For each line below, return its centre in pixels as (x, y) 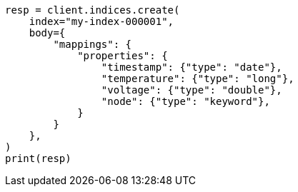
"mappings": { (93, 44)
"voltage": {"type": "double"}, (192, 90)
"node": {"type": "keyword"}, (185, 101)
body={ (47, 33)
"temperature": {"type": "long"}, (198, 79)
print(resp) (38, 158)
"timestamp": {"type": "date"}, (192, 67)
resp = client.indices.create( (93, 10)
